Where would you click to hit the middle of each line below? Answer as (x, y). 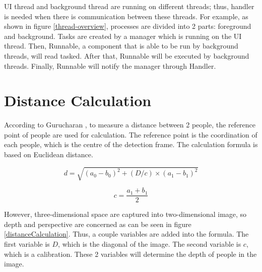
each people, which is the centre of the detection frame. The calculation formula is (131, 144)
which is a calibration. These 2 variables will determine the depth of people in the (130, 254)
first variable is (27, 244)
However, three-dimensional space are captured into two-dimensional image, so (125, 214)
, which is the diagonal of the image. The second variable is (150, 244)
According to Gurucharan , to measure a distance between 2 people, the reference (130, 125)
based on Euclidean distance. (49, 154)
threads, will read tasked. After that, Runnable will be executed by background (127, 55)
